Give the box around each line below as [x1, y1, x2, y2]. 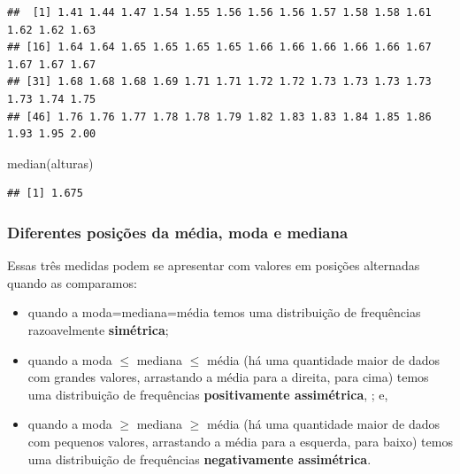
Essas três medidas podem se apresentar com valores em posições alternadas [7, 256, 420, 275]
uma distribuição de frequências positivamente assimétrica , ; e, [27, 385, 388, 403]
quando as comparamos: [7, 273, 137, 291]
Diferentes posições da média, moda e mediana [7, 221, 349, 243]
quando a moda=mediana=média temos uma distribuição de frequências [27, 303, 421, 322]
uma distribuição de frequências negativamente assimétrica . [27, 449, 372, 468]
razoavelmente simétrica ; [27, 320, 169, 338]
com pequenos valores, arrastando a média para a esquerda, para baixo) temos [27, 431, 453, 450]
